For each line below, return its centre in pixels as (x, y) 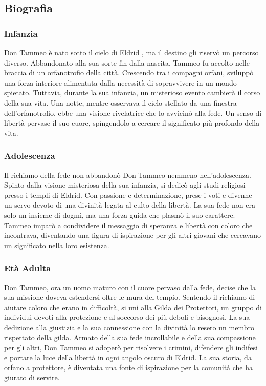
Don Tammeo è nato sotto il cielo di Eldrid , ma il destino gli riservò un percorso (131, 52)
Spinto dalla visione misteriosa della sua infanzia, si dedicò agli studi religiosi (125, 185)
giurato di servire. (32, 377)
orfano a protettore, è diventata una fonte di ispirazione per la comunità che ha (129, 367)
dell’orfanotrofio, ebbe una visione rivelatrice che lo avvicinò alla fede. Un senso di (133, 113)
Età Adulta (28, 268)
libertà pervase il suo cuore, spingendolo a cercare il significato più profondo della (132, 123)
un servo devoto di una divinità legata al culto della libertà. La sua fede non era (130, 205)
